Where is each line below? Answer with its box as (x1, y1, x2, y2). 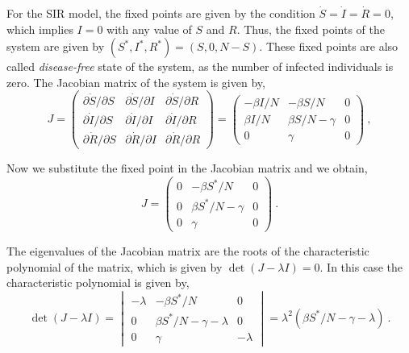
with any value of (106, 20, 192, 37)
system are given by (6, 38, 105, 55)
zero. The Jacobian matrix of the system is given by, (6, 73, 265, 90)
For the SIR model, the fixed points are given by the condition (6, 5, 315, 21)
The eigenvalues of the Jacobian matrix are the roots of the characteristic (6, 242, 369, 259)
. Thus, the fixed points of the (236, 20, 385, 37)
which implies (6, 20, 73, 37)
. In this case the (319, 258, 403, 275)
